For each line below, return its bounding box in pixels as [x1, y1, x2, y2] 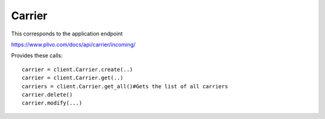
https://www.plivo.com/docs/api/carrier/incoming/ [11, 41, 136, 48]
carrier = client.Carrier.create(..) [22, 66, 134, 73]
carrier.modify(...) [22, 100, 82, 106]
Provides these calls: [11, 52, 63, 59]
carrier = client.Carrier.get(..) [22, 75, 123, 81]
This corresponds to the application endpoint [11, 30, 123, 37]
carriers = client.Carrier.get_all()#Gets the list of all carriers [22, 83, 228, 90]
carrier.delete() [22, 91, 73, 98]
